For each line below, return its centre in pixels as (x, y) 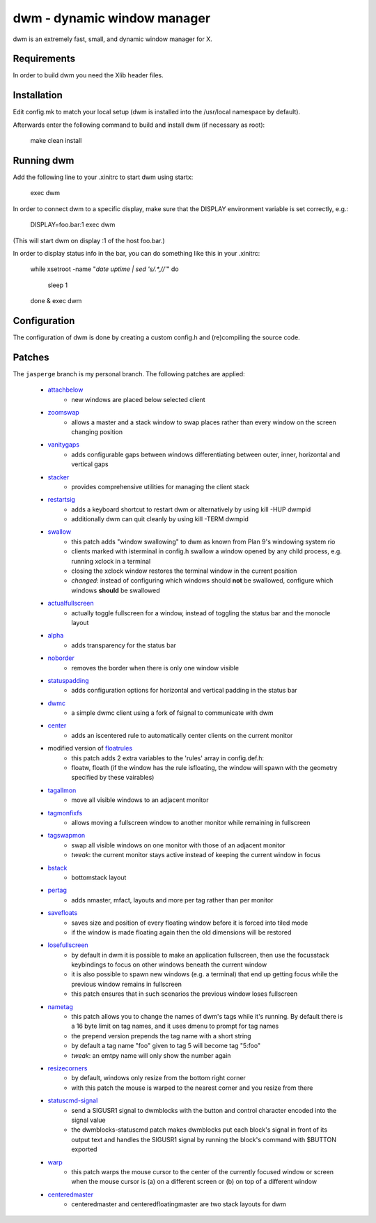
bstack (57, 868)
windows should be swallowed (116, 590)
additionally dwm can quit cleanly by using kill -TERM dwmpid (160, 519)
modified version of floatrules (90, 748)
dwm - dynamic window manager (112, 18)
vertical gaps (90, 464)
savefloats (63, 913)
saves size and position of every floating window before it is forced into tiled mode (190, 923)
